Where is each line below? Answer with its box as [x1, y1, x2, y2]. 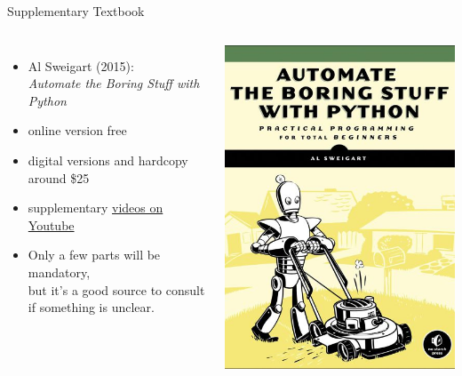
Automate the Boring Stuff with [28, 74, 200, 92]
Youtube [28, 215, 75, 234]
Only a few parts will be [28, 245, 161, 264]
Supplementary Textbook [7, 2, 145, 20]
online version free [28, 121, 127, 140]
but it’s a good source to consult [28, 280, 205, 299]
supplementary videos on [28, 198, 163, 217]
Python [28, 91, 67, 109]
